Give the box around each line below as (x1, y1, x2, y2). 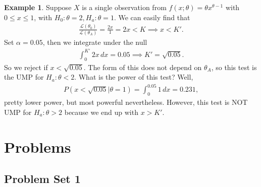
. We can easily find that (114, 12, 190, 22)
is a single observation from (82, 2, 167, 12)
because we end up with (64, 106, 138, 117)
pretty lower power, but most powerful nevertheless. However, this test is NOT (4, 97, 248, 107)
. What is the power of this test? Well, (74, 72, 193, 82)
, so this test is (211, 61, 257, 72)
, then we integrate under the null (42, 36, 147, 47)
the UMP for (4, 72, 44, 82)
